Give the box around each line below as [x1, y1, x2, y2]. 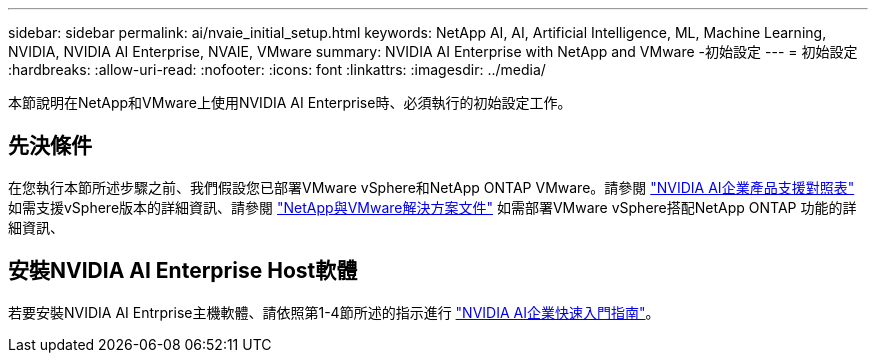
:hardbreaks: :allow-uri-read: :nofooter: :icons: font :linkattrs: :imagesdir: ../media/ [8, 61, 546, 78]
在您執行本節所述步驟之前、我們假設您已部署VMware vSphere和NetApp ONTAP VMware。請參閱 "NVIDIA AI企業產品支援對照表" [8, 178, 855, 196]
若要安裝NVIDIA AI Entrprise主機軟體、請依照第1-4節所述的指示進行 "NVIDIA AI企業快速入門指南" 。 [8, 303, 660, 321]
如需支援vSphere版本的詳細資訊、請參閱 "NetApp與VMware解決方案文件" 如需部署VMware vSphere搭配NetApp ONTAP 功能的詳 [8, 198, 857, 216]
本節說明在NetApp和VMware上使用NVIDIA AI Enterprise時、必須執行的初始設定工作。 [8, 94, 572, 111]
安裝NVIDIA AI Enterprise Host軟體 [8, 258, 358, 284]
